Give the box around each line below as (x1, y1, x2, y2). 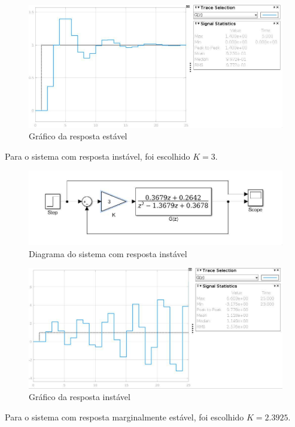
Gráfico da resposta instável (29, 391, 130, 403)
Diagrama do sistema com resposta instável (29, 247, 187, 260)
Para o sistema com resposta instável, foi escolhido (5, 150, 190, 162)
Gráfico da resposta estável (29, 130, 127, 142)
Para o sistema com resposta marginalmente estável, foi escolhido (5, 411, 244, 423)
